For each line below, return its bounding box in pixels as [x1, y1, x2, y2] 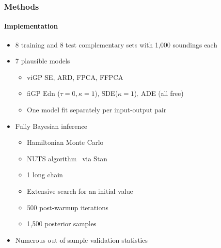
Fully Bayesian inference [15, 121, 88, 131]
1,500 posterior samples [27, 218, 96, 229]
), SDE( [95, 88, 118, 98]
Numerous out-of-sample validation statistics [15, 234, 148, 245]
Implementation [4, 21, 58, 31]
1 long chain [27, 170, 63, 180]
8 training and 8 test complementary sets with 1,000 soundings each [15, 39, 217, 49]
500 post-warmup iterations [27, 202, 109, 212]
